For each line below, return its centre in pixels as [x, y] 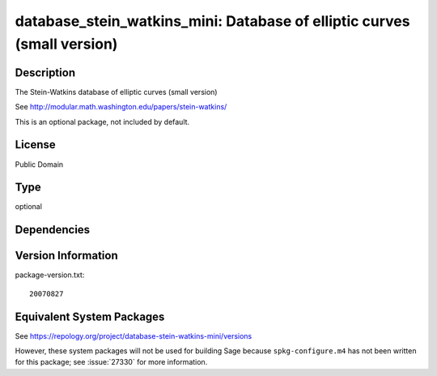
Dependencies [53, 230]
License [35, 145]
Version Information [66, 256]
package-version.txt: [50, 275]
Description [45, 73]
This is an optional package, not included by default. [102, 122]
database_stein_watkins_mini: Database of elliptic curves [212, 21]
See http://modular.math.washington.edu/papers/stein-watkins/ [121, 107]
